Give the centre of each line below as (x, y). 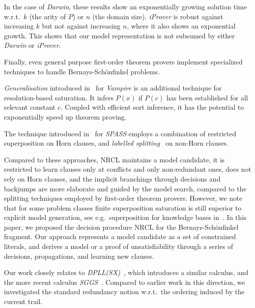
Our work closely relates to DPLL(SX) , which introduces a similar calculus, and (126, 272)
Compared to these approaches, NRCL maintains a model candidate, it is (114, 159)
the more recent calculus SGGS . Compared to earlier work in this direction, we (125, 282)
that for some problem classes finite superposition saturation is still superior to (123, 207)
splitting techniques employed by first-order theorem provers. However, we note (123, 198)
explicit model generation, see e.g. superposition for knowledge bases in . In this (125, 217)
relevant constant (30, 107)
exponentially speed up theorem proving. (65, 116)
